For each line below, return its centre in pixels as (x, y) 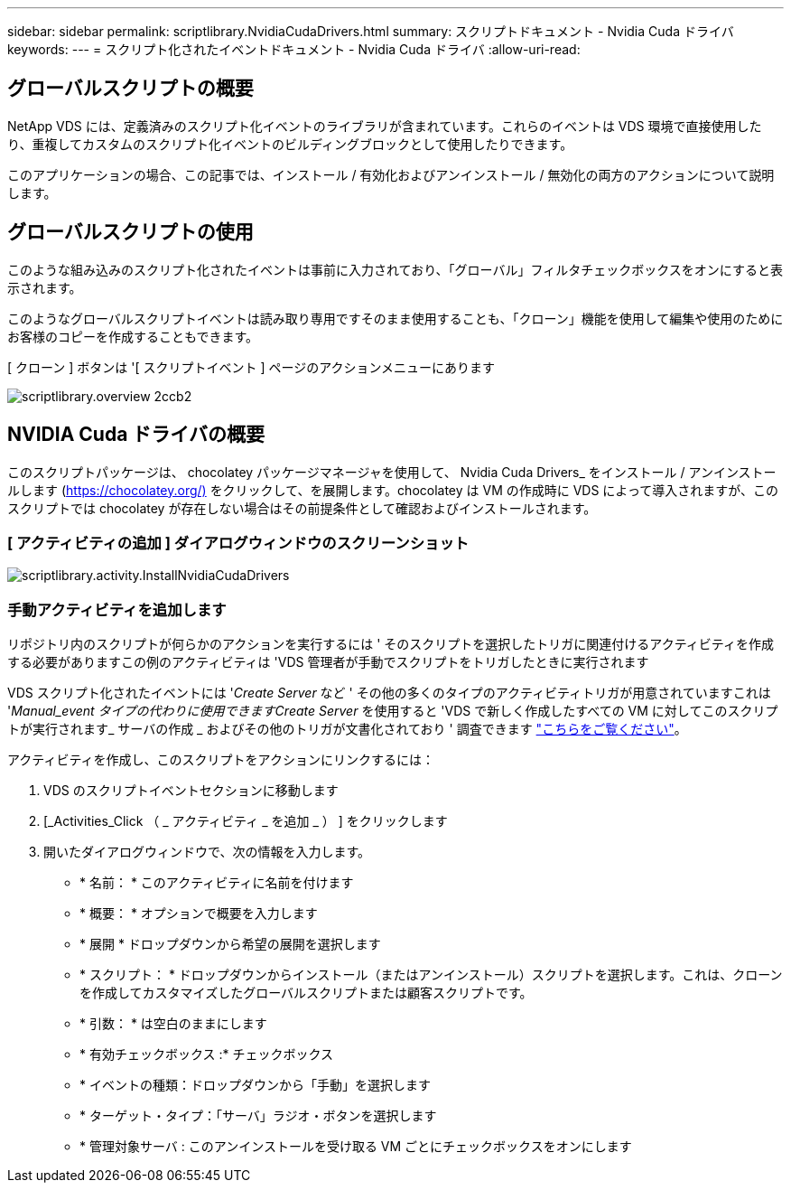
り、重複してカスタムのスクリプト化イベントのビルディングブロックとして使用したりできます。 (290, 144)
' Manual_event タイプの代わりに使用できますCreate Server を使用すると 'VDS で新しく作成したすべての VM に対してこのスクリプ (393, 711)
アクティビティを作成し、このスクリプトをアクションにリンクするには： (221, 760)
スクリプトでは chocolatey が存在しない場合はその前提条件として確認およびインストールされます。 (302, 508)
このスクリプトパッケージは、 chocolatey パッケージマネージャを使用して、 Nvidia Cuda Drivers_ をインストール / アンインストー (392, 472)
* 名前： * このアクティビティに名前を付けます (217, 883)
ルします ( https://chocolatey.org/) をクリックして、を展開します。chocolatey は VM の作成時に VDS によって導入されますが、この (393, 490)
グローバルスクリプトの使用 (130, 232)
